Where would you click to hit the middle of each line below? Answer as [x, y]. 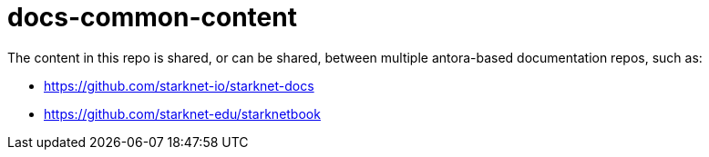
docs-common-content [152, 17]
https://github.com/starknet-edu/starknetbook [182, 113]
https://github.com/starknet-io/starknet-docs [179, 85]
